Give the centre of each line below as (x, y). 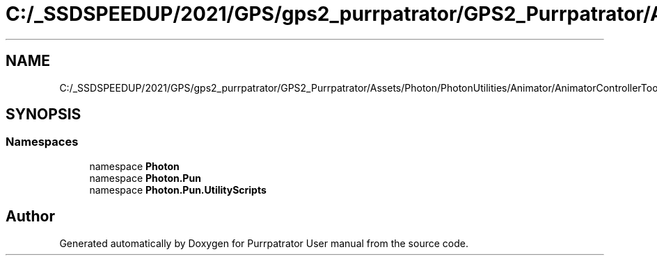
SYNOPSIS (43, 115)
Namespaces (42, 142)
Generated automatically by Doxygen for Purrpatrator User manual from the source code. (264, 243)
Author (30, 217)
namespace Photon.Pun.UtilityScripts (178, 190)
